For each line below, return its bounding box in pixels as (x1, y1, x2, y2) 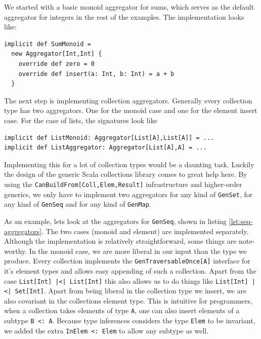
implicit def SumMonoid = (4, 40, 91, 48)
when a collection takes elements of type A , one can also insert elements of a (4, 305, 240, 316)
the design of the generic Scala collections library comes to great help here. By (4, 169, 247, 179)
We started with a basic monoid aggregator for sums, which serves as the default (4, 2, 254, 12)
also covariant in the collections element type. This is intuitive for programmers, (4, 295, 252, 306)
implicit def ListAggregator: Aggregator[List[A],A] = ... (4, 144, 207, 152)
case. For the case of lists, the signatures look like (4, 115, 157, 125)
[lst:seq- (229, 215, 253, 226)
